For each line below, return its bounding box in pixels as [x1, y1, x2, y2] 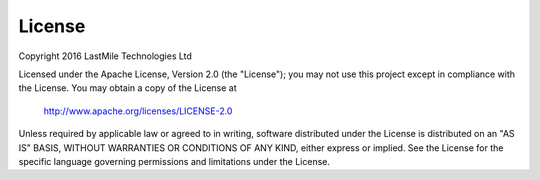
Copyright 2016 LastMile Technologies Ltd [18, 50, 192, 62]
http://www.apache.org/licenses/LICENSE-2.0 [43, 105, 233, 117]
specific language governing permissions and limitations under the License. [18, 155, 330, 167]
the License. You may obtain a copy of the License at [18, 82, 237, 94]
